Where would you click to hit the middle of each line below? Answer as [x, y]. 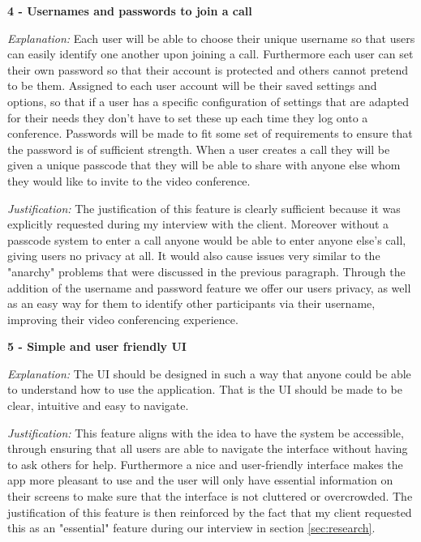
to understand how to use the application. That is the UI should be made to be [205, 389]
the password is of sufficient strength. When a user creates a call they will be [199, 149]
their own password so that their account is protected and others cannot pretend [208, 69]
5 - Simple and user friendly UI [97, 346]
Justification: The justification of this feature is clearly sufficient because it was [204, 208]
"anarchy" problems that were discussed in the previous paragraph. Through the [206, 271]
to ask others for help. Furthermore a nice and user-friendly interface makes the [205, 464]
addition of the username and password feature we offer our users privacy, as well [209, 287]
